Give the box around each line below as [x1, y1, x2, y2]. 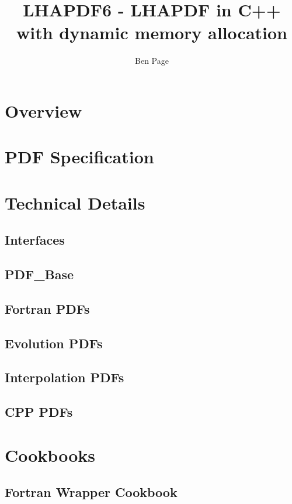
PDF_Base [5, 265, 74, 283]
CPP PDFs [5, 403, 73, 421]
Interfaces [5, 231, 65, 249]
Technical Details [5, 190, 145, 214]
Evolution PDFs [5, 334, 103, 352]
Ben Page [135, 54, 169, 67]
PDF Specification [5, 145, 154, 169]
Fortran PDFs [5, 299, 90, 317]
